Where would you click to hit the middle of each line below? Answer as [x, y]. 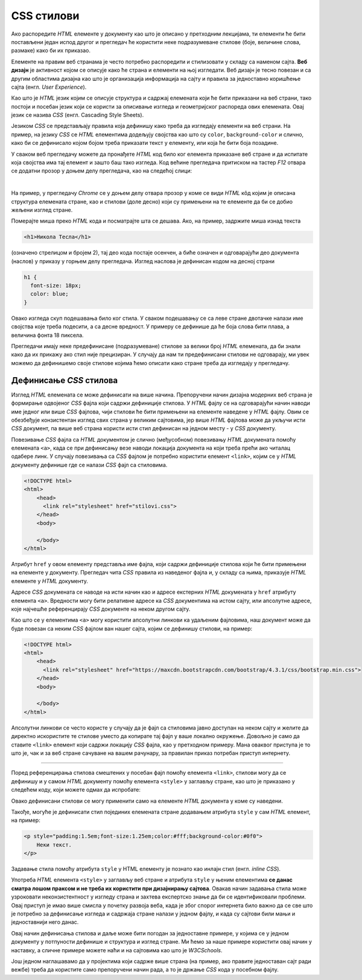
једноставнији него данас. [45, 922]
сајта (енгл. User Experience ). [49, 87]
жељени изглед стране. [42, 210]
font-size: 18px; [56, 286]
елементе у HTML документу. [50, 581]
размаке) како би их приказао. [51, 51]
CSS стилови [45, 16]
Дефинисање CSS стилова [65, 380]
